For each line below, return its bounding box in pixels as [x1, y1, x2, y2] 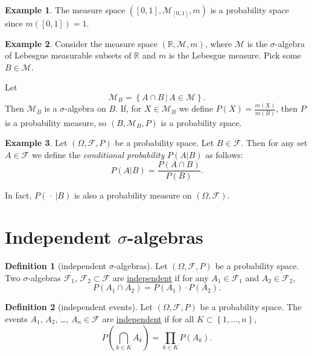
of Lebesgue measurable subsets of [5, 49, 132, 62]
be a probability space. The [200, 300, 302, 313]
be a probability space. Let [115, 136, 214, 149]
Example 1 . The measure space [5, 4, 126, 16]
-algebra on [65, 102, 106, 115]
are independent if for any [112, 271, 209, 284]
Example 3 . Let [5, 136, 68, 149]
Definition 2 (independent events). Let [5, 300, 153, 313]
